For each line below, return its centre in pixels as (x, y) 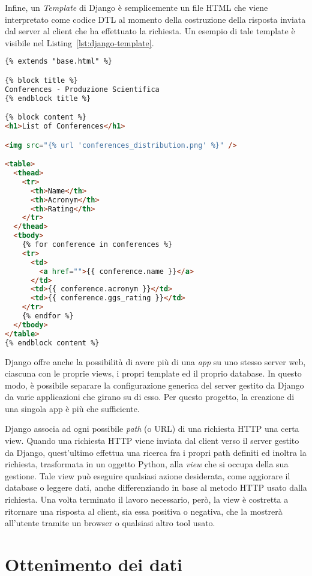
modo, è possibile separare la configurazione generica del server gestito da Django (154, 385)
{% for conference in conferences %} (97, 244)
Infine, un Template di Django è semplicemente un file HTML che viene (136, 7)
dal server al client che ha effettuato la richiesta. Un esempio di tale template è (150, 31)
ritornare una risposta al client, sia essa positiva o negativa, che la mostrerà (144, 511)
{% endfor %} (48, 316)
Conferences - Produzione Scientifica (82, 89)
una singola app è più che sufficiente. (72, 408)
